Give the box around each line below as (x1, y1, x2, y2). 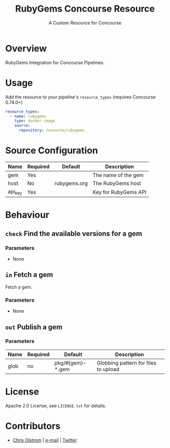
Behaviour (5, 209, 50, 221)
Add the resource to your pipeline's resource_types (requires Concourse (5, 94, 156, 100)
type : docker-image (14, 118, 56, 124)
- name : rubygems (10, 114, 47, 119)
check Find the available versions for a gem (5, 229, 143, 238)
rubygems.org (54, 180, 88, 187)
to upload (97, 366, 120, 373)
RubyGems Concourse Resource (15, 3, 155, 15)
